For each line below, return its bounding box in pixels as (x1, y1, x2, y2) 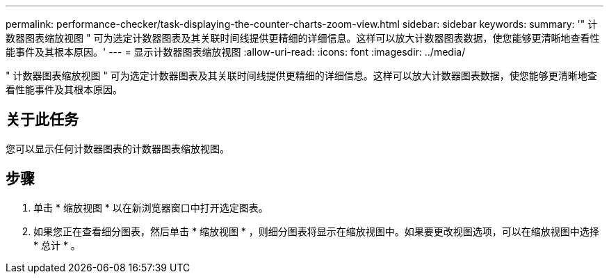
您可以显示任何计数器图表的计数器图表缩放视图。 (6, 142, 229, 154)
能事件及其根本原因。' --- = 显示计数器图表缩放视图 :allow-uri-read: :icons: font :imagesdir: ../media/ (6, 46, 466, 58)
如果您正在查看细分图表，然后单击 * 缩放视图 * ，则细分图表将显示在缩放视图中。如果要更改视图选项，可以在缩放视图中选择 (33, 225, 599, 237)
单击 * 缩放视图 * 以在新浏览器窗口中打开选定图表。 (33, 201, 268, 214)
